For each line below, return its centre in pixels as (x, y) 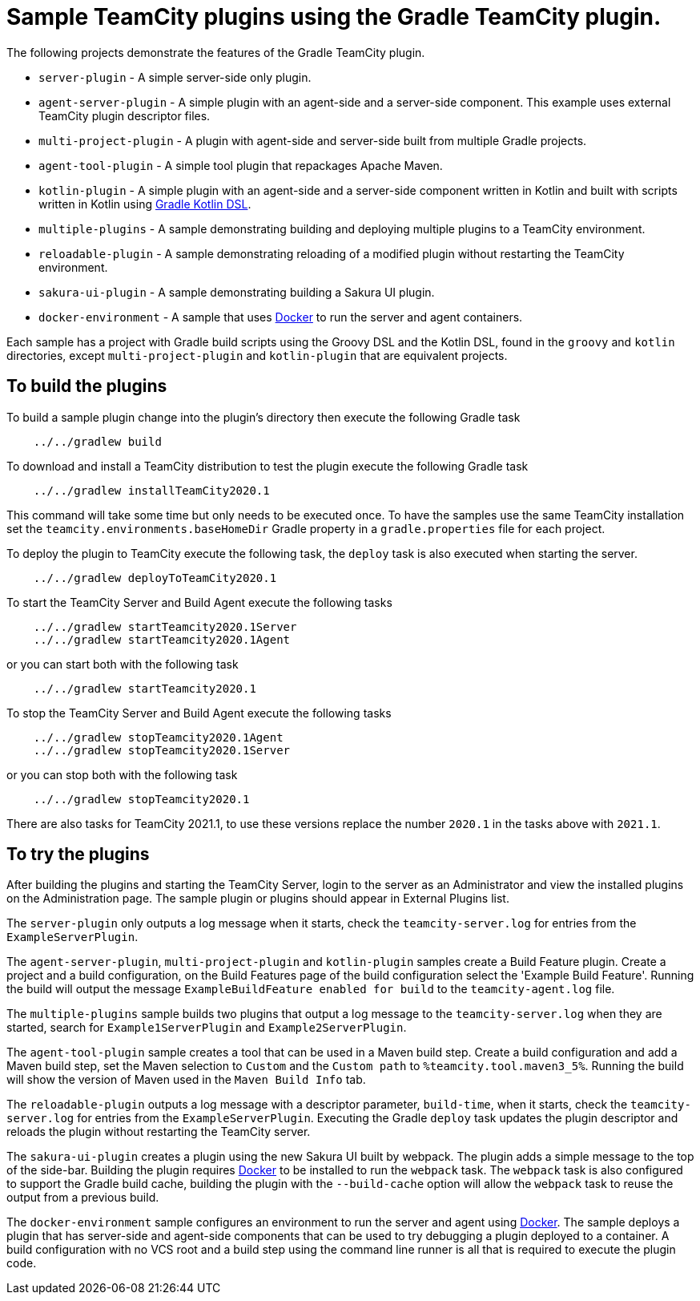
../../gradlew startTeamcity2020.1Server (165, 626)
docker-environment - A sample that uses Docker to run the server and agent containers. (281, 317)
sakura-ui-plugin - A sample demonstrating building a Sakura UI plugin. (237, 292)
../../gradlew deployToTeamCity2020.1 (155, 578)
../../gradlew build (97, 441)
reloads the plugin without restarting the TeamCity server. (159, 1132)
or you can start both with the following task (123, 664)
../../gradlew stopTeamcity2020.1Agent (158, 737)
